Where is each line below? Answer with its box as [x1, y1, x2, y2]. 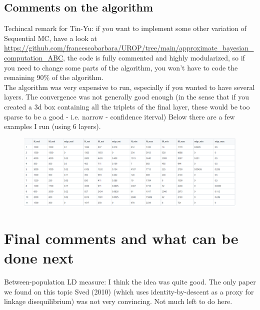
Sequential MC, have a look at [4, 32, 97, 43]
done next [4, 247, 74, 268]
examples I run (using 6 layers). [4, 121, 101, 131]
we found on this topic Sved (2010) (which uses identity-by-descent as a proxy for [4, 286, 254, 296]
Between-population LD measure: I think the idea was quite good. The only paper [4, 276, 256, 287]
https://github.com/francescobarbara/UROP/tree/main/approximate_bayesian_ [4, 42, 254, 53]
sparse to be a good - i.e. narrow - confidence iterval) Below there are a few [4, 111, 235, 121]
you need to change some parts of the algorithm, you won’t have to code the [4, 62, 238, 72]
